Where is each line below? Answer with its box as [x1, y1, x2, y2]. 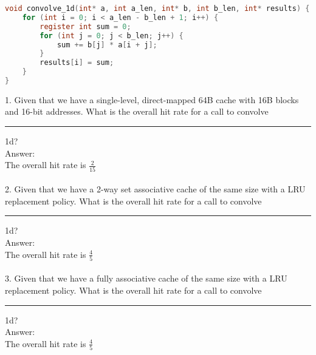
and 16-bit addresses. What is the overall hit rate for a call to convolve [5, 105, 269, 118]
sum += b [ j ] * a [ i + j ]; [57, 40, 157, 49]
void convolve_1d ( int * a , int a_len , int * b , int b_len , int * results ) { [5, 4, 310, 13]
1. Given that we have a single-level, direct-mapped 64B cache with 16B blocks [5, 93, 299, 106]
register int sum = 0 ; [39, 22, 131, 31]
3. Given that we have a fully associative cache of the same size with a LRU [5, 272, 287, 285]
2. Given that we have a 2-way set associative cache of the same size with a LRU [5, 183, 306, 195]
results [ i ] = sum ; [39, 58, 114, 67]
